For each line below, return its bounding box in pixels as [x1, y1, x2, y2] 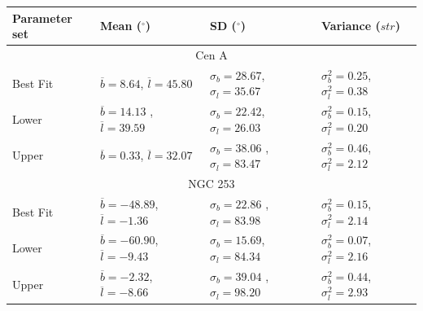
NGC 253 [188, 175, 235, 192]
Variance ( [321, 17, 381, 34]
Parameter [12, 9, 72, 26]
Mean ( [99, 17, 142, 34]
